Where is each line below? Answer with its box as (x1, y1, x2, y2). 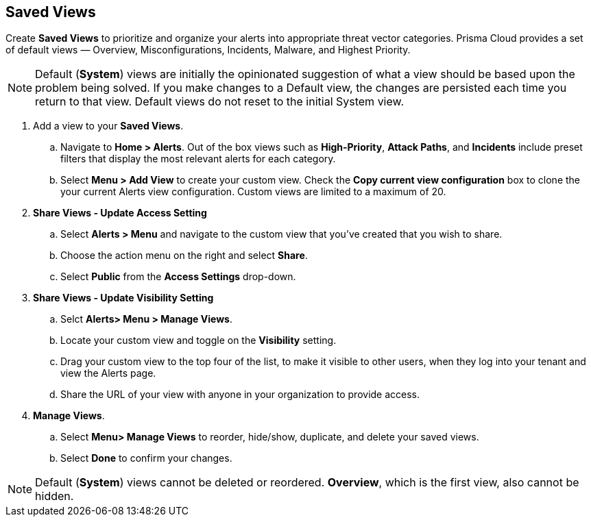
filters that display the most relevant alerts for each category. (60, 153, 336, 165)
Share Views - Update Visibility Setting (33, 292, 214, 304)
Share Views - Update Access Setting (33, 207, 207, 219)
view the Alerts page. (60, 367, 156, 380)
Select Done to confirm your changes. (60, 452, 232, 464)
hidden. (35, 489, 74, 504)
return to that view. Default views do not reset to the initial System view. (35, 95, 405, 109)
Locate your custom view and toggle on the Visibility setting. (60, 334, 337, 347)
